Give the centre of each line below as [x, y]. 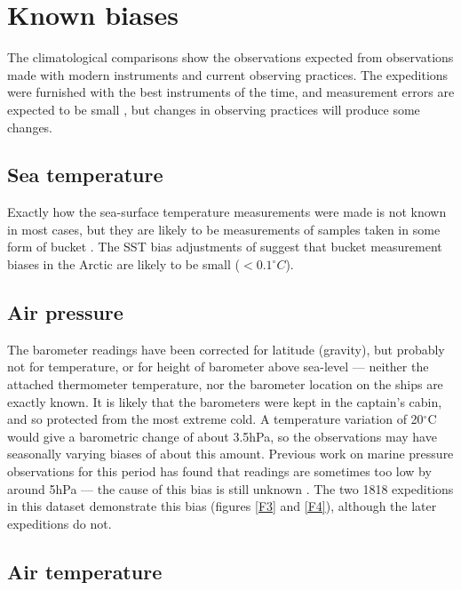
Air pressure [65, 312]
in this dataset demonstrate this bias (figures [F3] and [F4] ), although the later [222, 506]
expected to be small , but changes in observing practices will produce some [214, 109]
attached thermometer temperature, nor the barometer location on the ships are [225, 384]
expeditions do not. [60, 523]
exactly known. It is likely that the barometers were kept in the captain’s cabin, [225, 401]
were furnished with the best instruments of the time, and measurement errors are [231, 92]
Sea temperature [85, 175]
